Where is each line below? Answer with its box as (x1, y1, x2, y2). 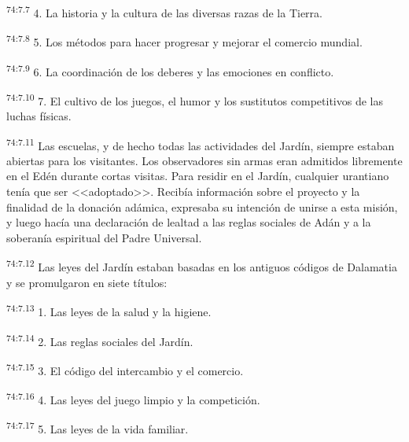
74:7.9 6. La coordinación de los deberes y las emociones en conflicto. (6, 61, 334, 79)
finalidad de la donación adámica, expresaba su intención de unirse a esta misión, (6, 198, 398, 215)
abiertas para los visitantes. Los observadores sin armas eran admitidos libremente (6, 152, 403, 168)
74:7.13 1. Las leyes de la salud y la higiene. (6, 301, 212, 319)
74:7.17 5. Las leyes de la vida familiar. (6, 418, 189, 436)
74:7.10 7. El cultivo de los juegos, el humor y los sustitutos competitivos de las (6, 90, 383, 109)
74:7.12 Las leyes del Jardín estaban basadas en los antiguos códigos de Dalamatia (6, 256, 397, 275)
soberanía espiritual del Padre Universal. (6, 229, 202, 245)
